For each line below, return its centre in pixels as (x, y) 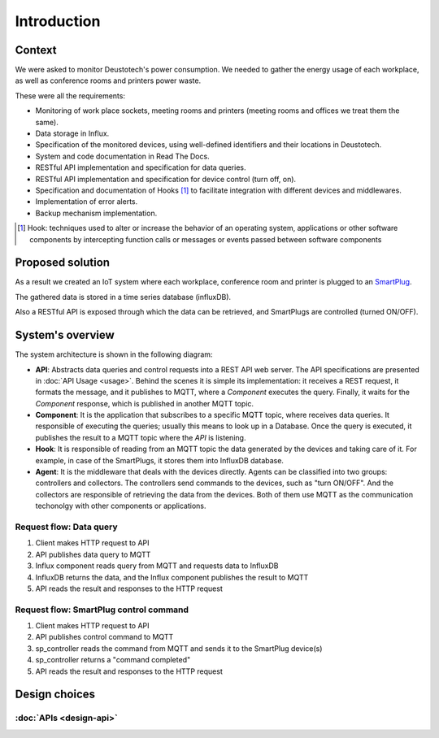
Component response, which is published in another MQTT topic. (145, 403)
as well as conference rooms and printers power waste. (108, 80)
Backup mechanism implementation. (96, 213)
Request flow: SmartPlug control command (102, 610)
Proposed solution (62, 263)
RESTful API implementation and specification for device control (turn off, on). (166, 179)
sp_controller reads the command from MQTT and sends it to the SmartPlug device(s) (179, 648)
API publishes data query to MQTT (93, 554)
